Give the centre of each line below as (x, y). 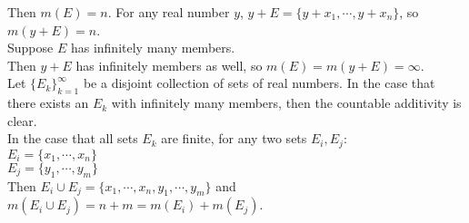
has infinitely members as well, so (169, 65)
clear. (22, 120)
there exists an (48, 103)
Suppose (30, 48)
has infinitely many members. (153, 48)
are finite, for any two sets (234, 138)
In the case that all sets (73, 138)
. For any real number (169, 12)
